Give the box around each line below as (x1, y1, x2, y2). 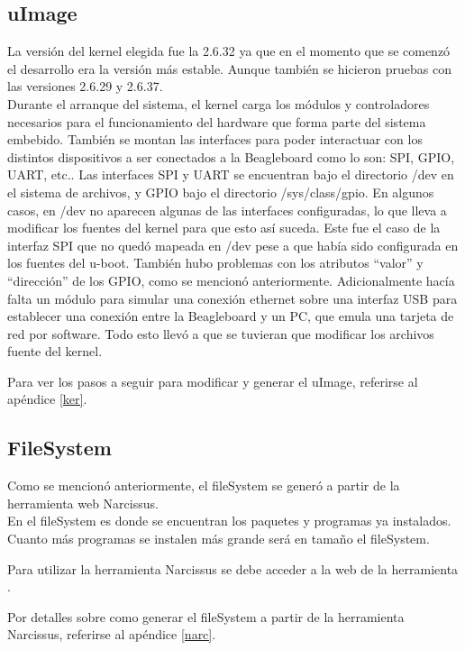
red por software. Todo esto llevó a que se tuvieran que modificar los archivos (7, 324, 434, 343)
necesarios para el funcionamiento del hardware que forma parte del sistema (7, 112, 426, 131)
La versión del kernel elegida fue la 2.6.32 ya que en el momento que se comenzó (7, 41, 451, 60)
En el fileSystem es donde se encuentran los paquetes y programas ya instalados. (7, 511, 451, 530)
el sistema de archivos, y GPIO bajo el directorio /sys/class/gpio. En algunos (7, 182, 434, 201)
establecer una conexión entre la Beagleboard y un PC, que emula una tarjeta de (7, 307, 454, 325)
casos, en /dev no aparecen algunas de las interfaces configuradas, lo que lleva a (7, 200, 447, 219)
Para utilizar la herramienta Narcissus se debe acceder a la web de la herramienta (7, 559, 459, 578)
